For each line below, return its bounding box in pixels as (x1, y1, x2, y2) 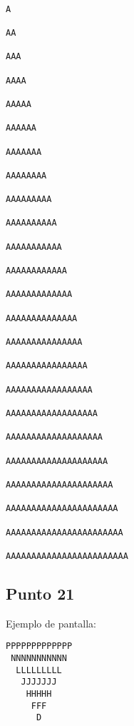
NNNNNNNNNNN (11, 652, 67, 663)
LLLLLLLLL (16, 665, 62, 675)
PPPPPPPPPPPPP (6, 641, 73, 652)
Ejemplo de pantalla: (6, 615, 96, 630)
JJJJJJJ (21, 677, 57, 687)
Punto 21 (6, 582, 75, 604)
